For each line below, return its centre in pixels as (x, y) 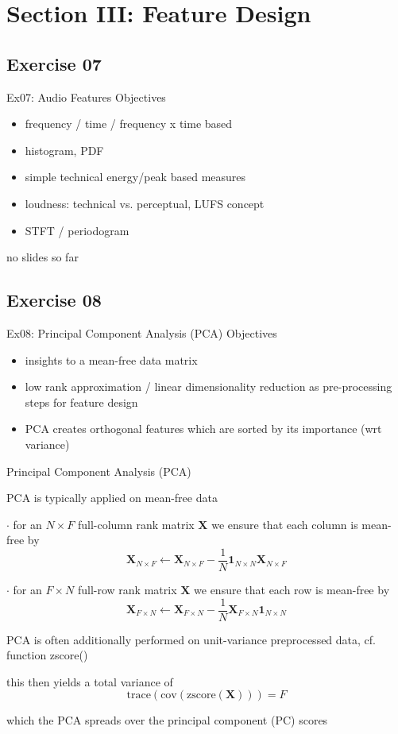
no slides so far (43, 257)
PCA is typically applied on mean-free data (112, 498)
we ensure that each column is (285, 524)
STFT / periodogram (77, 230)
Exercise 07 (54, 63)
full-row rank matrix (127, 589)
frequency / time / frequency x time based (129, 124)
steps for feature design (81, 402)
